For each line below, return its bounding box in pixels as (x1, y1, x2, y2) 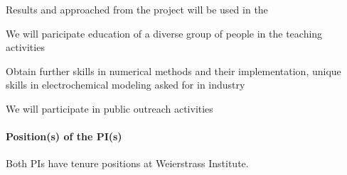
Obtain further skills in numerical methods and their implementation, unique (6, 63, 341, 78)
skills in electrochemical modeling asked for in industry (6, 77, 245, 92)
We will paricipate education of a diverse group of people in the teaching (6, 26, 323, 40)
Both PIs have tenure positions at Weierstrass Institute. (6, 156, 249, 171)
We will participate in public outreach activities (6, 101, 213, 115)
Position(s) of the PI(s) (6, 129, 122, 144)
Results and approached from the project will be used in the (6, 2, 268, 16)
